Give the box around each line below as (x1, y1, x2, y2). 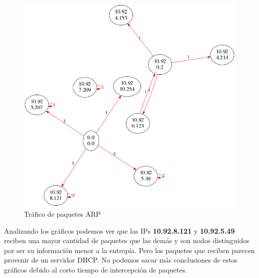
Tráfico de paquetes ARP (24, 209, 101, 219)
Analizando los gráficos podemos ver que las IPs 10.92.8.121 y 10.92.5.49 (4, 225, 235, 236)
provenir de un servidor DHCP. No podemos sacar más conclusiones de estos (4, 255, 238, 265)
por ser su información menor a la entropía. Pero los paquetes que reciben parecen (4, 245, 255, 255)
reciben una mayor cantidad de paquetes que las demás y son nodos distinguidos (4, 235, 250, 246)
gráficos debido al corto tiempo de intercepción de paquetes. (4, 265, 187, 275)
